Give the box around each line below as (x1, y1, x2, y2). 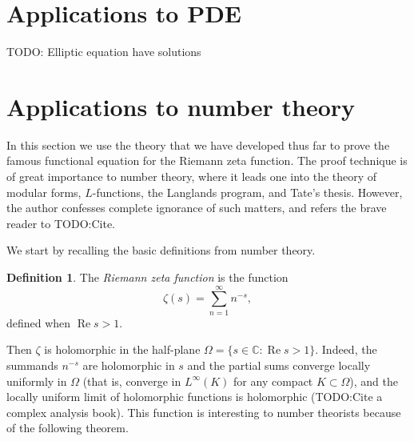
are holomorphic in (82, 356, 175, 373)
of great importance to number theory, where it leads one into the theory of (6, 168, 377, 185)
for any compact (233, 372, 313, 389)
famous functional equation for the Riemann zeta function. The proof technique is (6, 152, 408, 169)
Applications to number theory (6, 90, 356, 122)
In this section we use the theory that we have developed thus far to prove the (6, 136, 390, 153)
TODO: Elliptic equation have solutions (6, 43, 201, 60)
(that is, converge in (82, 372, 181, 389)
